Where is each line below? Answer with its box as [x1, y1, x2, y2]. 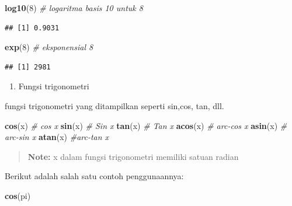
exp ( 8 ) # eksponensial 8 [5, 41, 93, 53]
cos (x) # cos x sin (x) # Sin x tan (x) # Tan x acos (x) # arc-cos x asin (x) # [5, 119, 287, 131]
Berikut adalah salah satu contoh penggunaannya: [5, 170, 184, 182]
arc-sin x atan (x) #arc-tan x [5, 131, 109, 143]
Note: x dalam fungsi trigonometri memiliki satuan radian [27, 150, 239, 162]
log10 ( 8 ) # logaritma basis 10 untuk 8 [5, 2, 143, 13]
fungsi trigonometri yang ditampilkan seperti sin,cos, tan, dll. [5, 99, 224, 111]
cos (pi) [5, 189, 31, 201]
